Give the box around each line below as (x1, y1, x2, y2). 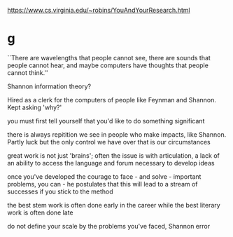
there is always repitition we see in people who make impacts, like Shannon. (7, 130, 227, 139)
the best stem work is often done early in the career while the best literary (7, 201, 220, 209)
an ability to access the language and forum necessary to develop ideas (7, 158, 215, 167)
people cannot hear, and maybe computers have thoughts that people (7, 61, 209, 69)
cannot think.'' (7, 68, 48, 76)
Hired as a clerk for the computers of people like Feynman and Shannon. (7, 95, 217, 104)
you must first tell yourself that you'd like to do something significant (7, 116, 205, 125)
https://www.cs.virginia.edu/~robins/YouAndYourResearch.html (7, 6, 190, 14)
